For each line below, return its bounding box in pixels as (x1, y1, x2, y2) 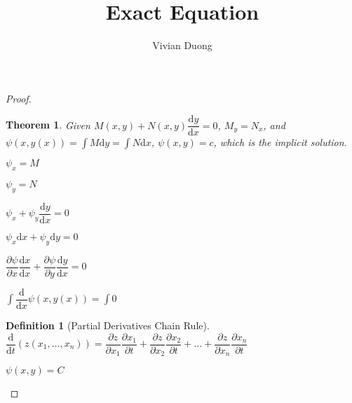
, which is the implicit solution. (213, 135, 347, 150)
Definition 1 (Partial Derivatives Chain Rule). (6, 317, 210, 332)
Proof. (6, 91, 32, 105)
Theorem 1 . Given (6, 117, 90, 132)
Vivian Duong (152, 38, 212, 53)
